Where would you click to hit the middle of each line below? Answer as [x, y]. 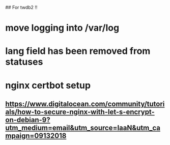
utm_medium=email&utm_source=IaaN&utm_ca [83, 127]
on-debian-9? [28, 120]
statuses [24, 62]
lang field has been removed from [78, 51]
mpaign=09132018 [36, 136]
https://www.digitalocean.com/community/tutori [85, 104]
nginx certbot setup [48, 85]
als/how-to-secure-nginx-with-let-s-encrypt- [80, 112]
